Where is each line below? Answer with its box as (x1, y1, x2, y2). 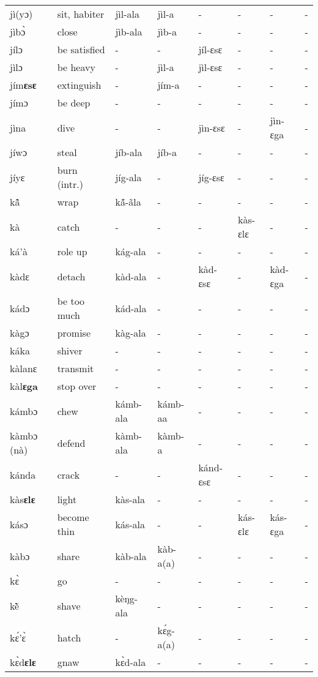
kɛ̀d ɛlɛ (10, 655, 36, 669)
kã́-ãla (115, 195, 141, 209)
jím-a (157, 78, 180, 92)
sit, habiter (57, 7, 105, 21)
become (57, 510, 89, 524)
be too (57, 294, 85, 308)
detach (57, 269, 86, 283)
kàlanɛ (10, 361, 37, 375)
